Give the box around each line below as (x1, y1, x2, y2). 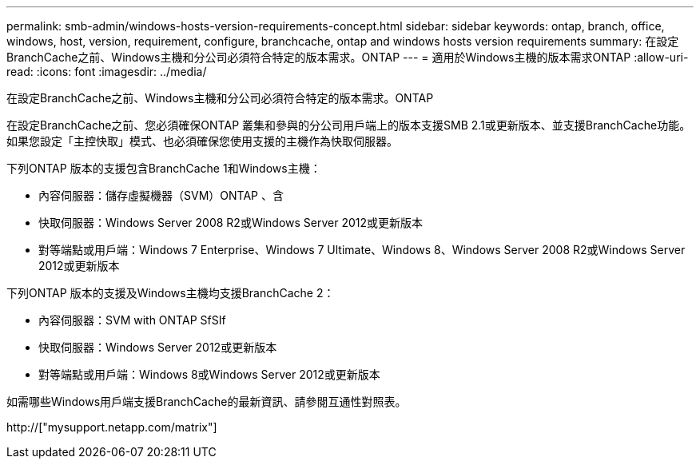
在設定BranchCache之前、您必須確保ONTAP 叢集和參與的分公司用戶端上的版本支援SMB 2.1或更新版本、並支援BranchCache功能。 (6, 118, 691, 132)
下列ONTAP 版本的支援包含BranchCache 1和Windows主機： (6, 161, 321, 175)
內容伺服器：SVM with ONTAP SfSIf (38, 313, 226, 327)
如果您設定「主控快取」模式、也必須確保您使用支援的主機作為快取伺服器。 (6, 134, 398, 148)
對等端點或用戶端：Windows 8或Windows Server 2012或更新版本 (38, 368, 380, 381)
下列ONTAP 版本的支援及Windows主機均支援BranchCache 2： (6, 286, 335, 300)
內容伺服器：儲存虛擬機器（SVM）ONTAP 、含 (38, 189, 284, 202)
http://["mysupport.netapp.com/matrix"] (6, 420, 217, 434)
